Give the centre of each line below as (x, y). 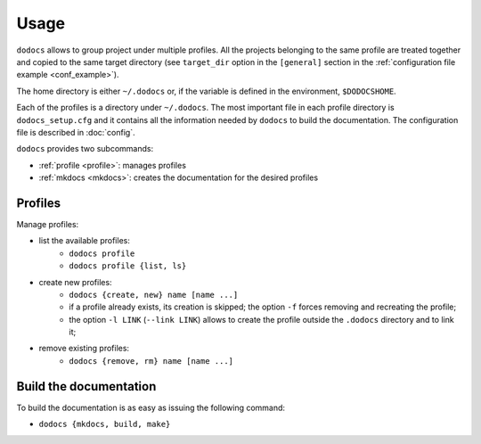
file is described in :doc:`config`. (76, 132)
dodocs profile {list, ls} (128, 266)
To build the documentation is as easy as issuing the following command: (151, 407)
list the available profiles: (85, 241)
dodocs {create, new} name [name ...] (154, 295)
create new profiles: (75, 282)
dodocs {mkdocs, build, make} (105, 424)
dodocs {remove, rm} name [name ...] (151, 361)
